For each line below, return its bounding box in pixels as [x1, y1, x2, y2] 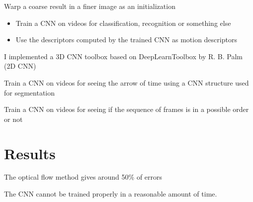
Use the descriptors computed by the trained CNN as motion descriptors [15, 34, 237, 45]
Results [4, 143, 56, 163]
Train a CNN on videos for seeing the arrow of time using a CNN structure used [4, 77, 249, 88]
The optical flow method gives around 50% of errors [4, 172, 163, 182]
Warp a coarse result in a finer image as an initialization [4, 1, 175, 11]
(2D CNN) [4, 61, 36, 71]
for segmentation [4, 87, 55, 98]
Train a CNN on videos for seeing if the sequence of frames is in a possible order [4, 104, 249, 114]
